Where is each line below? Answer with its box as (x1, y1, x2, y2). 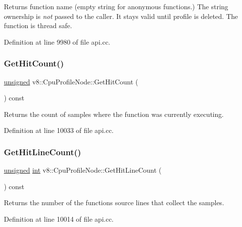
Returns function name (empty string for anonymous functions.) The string (4, 1, 228, 11)
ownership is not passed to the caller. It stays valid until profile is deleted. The (4, 11, 238, 21)
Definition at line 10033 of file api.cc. (4, 125, 114, 135)
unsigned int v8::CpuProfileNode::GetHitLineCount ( (4, 165, 162, 175)
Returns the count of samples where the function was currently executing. (4, 109, 224, 119)
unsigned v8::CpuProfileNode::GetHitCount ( (4, 76, 138, 86)
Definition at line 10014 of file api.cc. (4, 213, 114, 224)
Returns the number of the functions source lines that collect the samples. (4, 197, 225, 208)
